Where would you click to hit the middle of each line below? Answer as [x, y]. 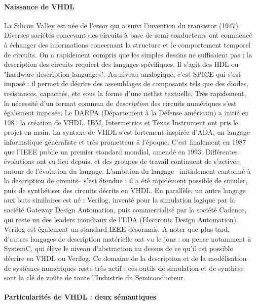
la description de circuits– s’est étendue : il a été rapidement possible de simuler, [126, 180]
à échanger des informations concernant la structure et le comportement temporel [127, 44]
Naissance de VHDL [39, 6]
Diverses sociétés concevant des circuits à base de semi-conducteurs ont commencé [128, 35]
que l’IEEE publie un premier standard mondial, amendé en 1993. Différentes [121, 151]
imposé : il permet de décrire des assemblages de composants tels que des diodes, [126, 83]
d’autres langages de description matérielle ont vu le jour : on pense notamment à [128, 238]
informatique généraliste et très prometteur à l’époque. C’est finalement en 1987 [125, 141]
